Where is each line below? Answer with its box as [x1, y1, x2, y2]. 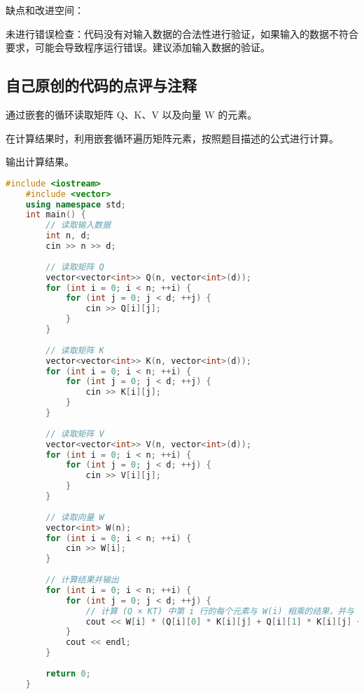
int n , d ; [45, 231, 91, 241]
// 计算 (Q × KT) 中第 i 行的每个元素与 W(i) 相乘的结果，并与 [85, 606, 354, 616]
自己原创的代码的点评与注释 [6, 74, 197, 96]
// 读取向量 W [45, 512, 104, 522]
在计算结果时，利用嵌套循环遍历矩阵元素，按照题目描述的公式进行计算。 [6, 130, 339, 145]
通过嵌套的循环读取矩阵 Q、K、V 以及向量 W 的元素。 [6, 107, 258, 121]
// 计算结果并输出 [45, 575, 119, 585]
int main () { [25, 210, 86, 220]
